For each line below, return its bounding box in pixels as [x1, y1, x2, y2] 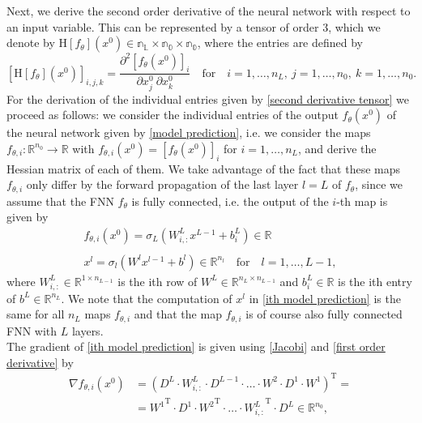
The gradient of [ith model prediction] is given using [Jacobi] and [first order [6, 338, 386, 355]
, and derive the [298, 139, 377, 156]
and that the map [134, 305, 222, 323]
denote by [6, 34, 55, 51]
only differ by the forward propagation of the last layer [26, 176, 299, 193]
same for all [6, 305, 65, 323]
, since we [355, 176, 403, 193]
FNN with [6, 322, 58, 339]
